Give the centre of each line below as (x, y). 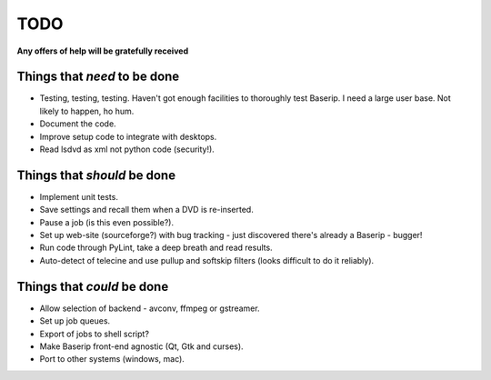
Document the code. (78, 124)
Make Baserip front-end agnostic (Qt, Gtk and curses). (142, 346)
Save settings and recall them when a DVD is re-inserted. (146, 210)
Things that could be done (93, 286)
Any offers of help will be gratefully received (103, 51)
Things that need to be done (98, 77)
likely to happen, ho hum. (87, 111)
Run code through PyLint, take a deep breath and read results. (156, 248)
